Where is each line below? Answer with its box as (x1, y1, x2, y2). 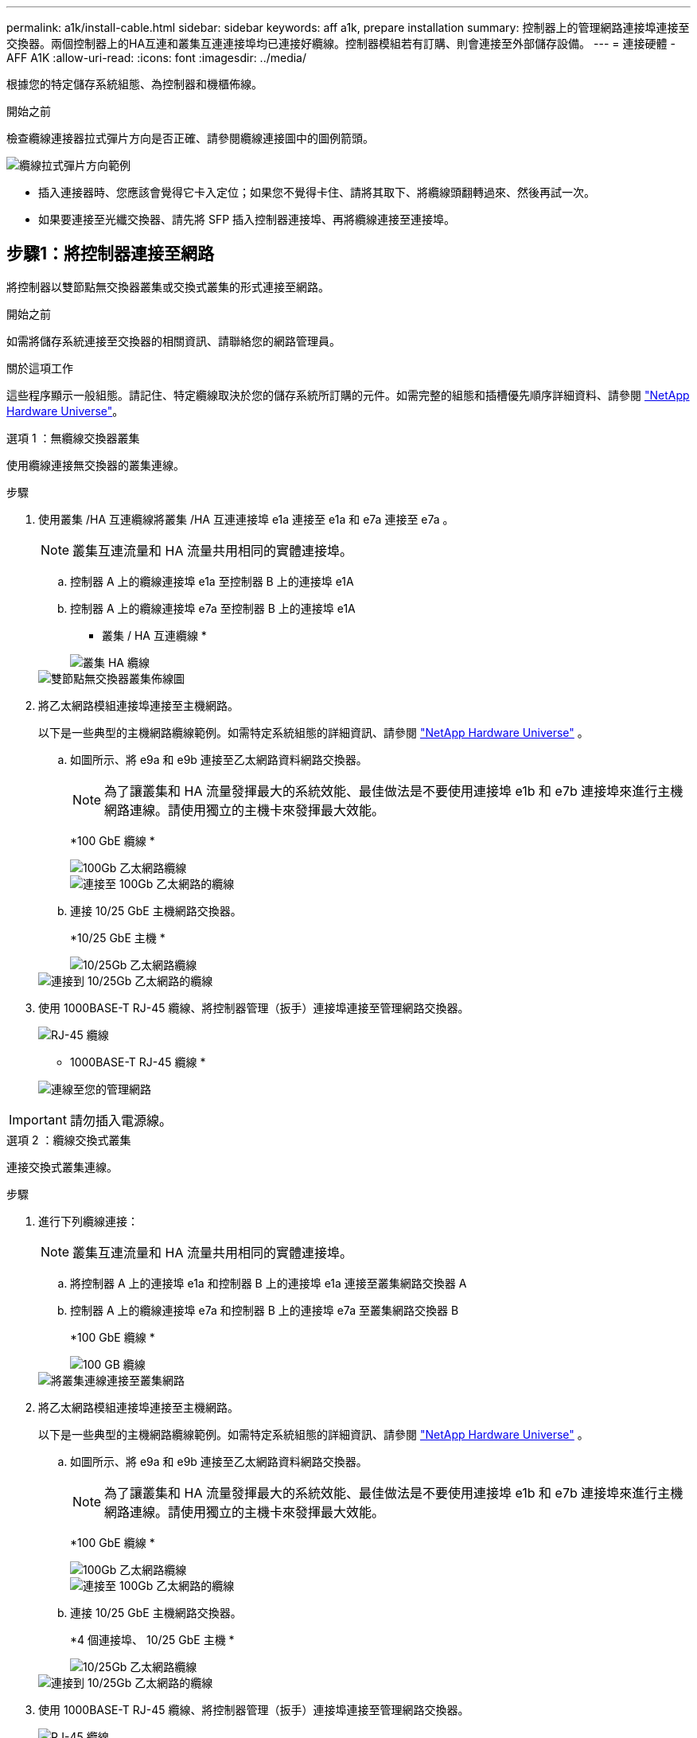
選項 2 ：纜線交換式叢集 (6, 1132, 131, 1147)
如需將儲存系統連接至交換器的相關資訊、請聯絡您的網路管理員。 (6, 333, 341, 348)
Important (9, 1111, 67, 1128)
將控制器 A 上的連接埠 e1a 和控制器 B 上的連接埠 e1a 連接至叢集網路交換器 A (70, 1276, 467, 1290)
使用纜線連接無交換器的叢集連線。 (6, 458, 185, 472)
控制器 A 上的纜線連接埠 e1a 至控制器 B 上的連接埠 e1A (70, 574, 354, 588)
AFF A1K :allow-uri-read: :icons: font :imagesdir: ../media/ (6, 51, 307, 64)
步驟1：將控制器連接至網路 (6, 244, 215, 264)
